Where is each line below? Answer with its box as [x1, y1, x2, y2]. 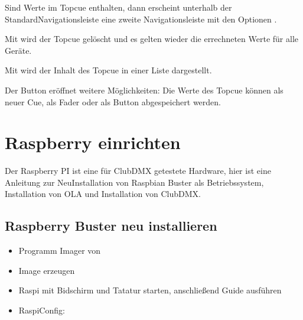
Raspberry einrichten [5, 130, 181, 154]
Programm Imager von [18, 244, 101, 257]
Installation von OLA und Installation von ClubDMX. [5, 188, 201, 200]
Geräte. [5, 44, 32, 56]
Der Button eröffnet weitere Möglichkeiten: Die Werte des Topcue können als [5, 83, 284, 96]
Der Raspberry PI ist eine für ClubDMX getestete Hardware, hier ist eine [5, 164, 271, 177]
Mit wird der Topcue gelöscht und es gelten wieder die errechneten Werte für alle [5, 33, 299, 45]
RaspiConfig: [18, 304, 65, 316]
